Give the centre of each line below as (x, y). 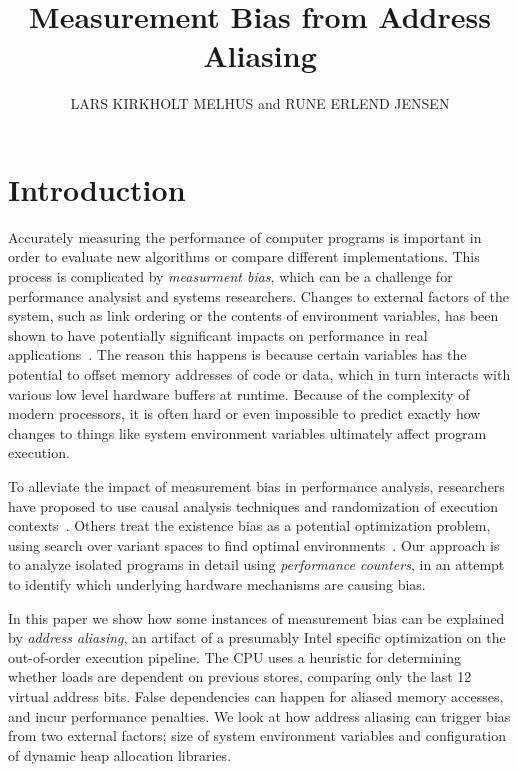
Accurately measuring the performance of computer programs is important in (245, 236)
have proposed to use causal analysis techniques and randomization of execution (253, 505)
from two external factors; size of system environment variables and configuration (257, 735)
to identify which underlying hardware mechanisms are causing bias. (217, 583)
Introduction (97, 188)
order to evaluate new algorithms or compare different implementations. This (244, 256)
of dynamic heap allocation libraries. (120, 754)
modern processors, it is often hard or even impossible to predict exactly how (244, 413)
